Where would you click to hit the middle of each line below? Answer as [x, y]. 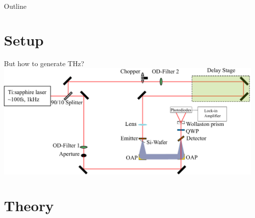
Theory [29, 206]
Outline [15, 6]
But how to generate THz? [44, 63]
